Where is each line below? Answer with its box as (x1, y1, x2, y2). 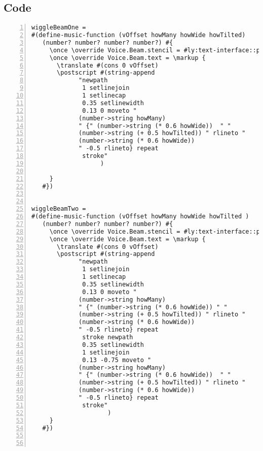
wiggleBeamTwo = (31, 205, 86, 213)
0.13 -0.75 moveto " (82, 356, 152, 364)
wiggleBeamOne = (31, 24, 86, 31)
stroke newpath (82, 334, 133, 341)
